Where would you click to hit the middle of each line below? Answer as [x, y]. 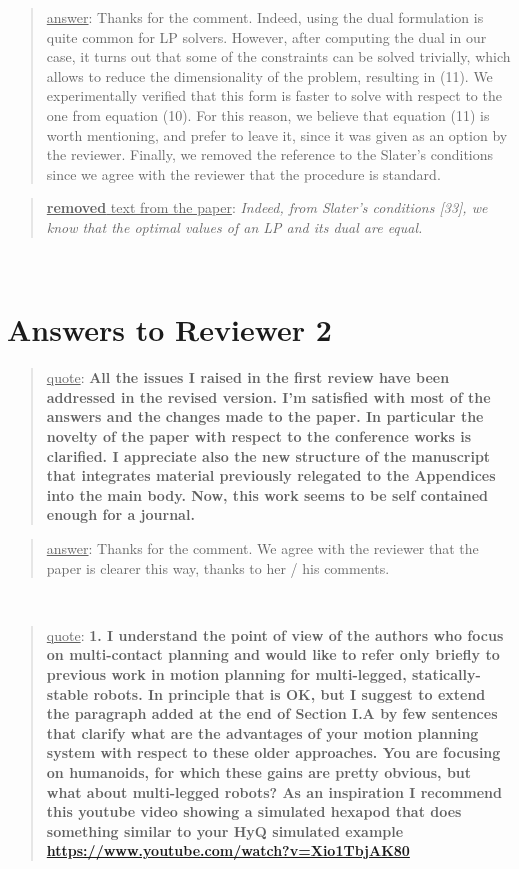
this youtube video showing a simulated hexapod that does [254, 811]
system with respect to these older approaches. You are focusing [273, 752]
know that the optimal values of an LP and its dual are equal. [234, 226]
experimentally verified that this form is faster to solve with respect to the [274, 95]
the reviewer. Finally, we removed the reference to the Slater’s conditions [270, 154]
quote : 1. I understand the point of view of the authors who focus [275, 634]
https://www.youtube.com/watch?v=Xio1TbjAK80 [228, 850]
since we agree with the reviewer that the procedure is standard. [243, 173]
